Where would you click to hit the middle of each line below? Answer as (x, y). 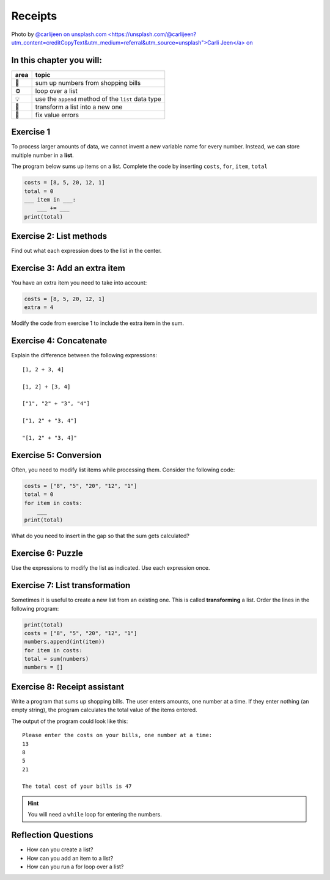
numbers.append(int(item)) (64, 642)
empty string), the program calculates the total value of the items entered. (105, 710)
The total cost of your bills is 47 (77, 787)
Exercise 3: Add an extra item (68, 268)
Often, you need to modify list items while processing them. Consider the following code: (123, 470)
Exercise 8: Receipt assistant (68, 687)
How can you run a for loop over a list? (75, 867)
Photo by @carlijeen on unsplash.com (59, 34)
